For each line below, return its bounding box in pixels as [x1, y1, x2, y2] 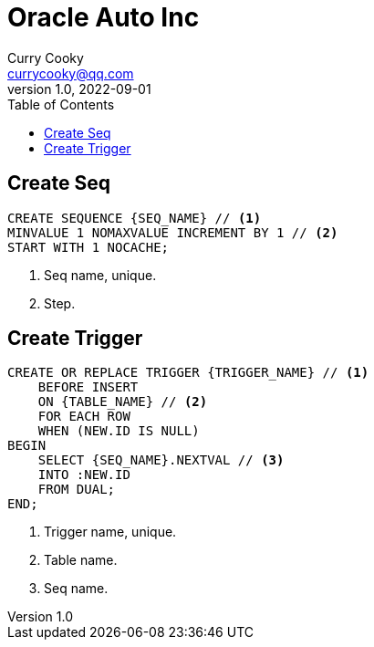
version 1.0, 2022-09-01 [7, 80, 151, 97]
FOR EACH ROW [37, 409, 130, 424]
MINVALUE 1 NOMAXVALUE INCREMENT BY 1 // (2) [7, 224, 338, 240]
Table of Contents [7, 96, 115, 112]
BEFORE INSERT [37, 380, 139, 395]
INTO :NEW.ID [37, 467, 130, 483]
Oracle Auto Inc [7, 2, 200, 33]
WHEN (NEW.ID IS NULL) [37, 423, 200, 439]
